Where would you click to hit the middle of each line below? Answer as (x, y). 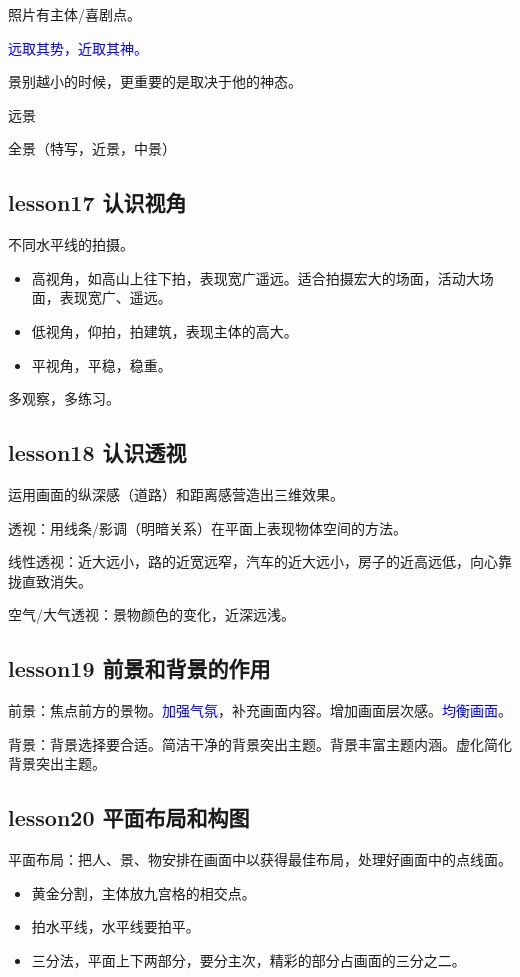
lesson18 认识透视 (97, 452)
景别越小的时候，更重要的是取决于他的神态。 (155, 81)
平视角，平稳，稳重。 (101, 364)
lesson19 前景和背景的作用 (139, 668)
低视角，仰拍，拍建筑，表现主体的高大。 (164, 330)
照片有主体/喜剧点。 (74, 14)
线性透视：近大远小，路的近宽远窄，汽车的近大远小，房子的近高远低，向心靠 (260, 561)
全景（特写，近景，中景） (92, 148)
